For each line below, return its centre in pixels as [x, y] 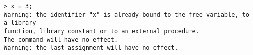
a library [20, 23]
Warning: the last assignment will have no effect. [91, 48]
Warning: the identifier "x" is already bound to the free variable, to [126, 15]
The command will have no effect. [61, 39]
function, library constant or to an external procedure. [102, 31]
